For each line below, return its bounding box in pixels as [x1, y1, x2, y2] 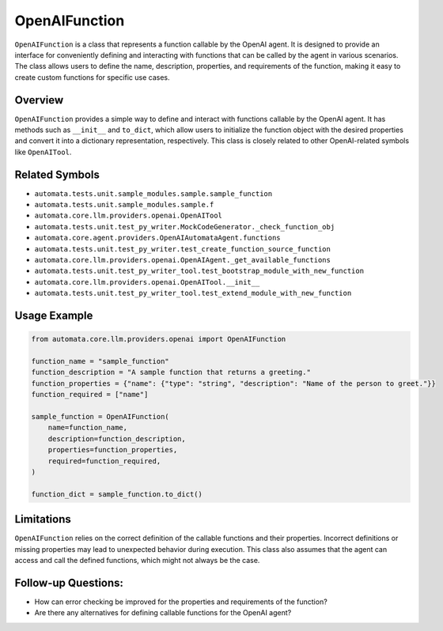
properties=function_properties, [47, 445, 178, 455]
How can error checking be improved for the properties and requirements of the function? [34, 597, 328, 606]
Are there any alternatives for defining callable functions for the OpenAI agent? [34, 608, 292, 618]
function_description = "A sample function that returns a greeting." [31, 368, 312, 377]
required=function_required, [47, 456, 161, 466]
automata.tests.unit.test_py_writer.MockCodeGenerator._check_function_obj [34, 222, 335, 231]
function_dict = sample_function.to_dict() [31, 489, 203, 498]
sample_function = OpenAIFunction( [31, 412, 169, 421]
